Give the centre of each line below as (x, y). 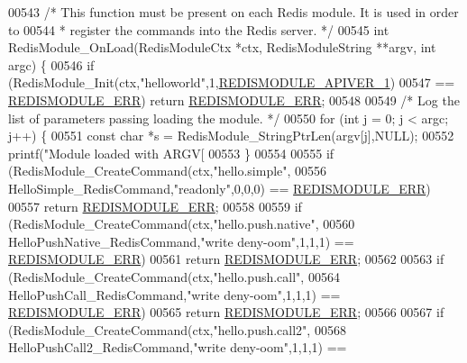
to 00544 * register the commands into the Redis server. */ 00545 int (199, 29)
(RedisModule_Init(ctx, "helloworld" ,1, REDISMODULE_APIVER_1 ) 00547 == (232, 82)
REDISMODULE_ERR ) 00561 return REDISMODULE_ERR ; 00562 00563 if (226, 259)
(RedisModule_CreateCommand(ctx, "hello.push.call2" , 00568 (177, 329)
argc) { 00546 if (51, 64)
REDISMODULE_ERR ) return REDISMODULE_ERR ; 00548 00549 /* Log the (234, 100)
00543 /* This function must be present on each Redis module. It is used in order (233, 12)
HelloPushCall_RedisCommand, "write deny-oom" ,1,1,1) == (174, 294)
